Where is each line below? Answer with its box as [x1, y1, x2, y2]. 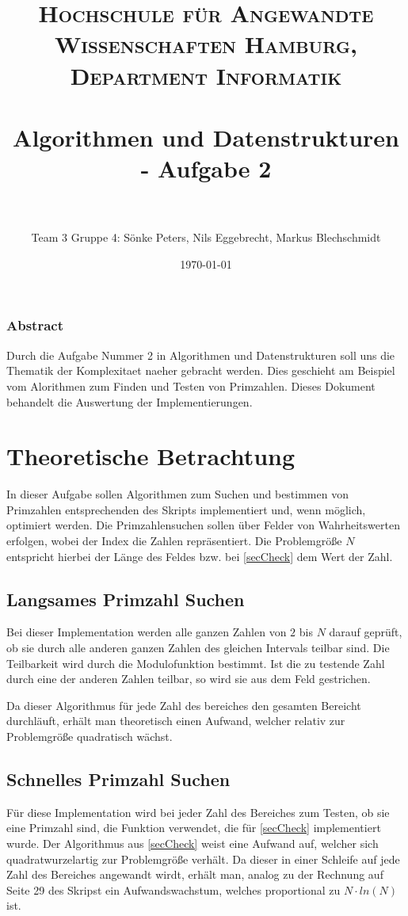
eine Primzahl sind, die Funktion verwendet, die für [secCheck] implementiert [6, 819, 381, 836]
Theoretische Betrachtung [6, 440, 296, 472]
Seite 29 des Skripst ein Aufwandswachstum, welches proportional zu [6, 881, 341, 898]
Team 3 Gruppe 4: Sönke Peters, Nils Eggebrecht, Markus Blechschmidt [31, 229, 381, 246]
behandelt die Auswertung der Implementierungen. [6, 393, 253, 410]
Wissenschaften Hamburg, [55, 28, 357, 60]
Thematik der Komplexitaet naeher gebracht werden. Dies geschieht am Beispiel [6, 362, 395, 379]
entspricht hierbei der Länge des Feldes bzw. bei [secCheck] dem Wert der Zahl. [6, 548, 393, 564]
